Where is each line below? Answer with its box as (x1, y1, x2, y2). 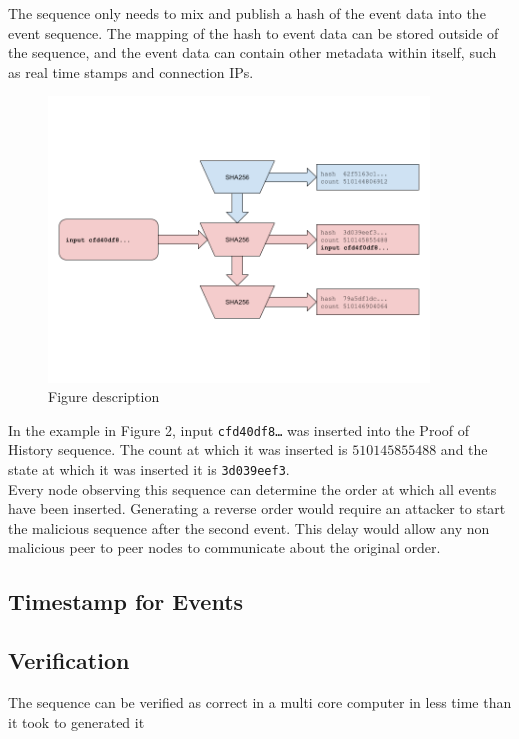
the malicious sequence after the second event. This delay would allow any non (8, 517, 490, 538)
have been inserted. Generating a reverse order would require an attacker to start (8, 498, 506, 519)
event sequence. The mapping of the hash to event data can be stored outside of (8, 22, 499, 43)
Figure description (48, 386, 160, 407)
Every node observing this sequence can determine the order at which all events (8, 478, 497, 499)
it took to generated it (8, 711, 145, 732)
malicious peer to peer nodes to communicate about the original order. (8, 537, 441, 558)
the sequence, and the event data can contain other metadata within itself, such (8, 42, 497, 63)
